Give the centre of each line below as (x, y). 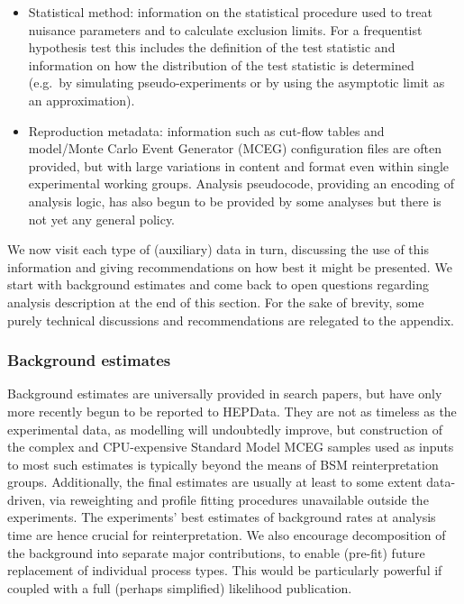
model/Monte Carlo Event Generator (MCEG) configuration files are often (235, 148)
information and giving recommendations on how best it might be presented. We (230, 266)
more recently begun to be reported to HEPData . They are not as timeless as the (232, 411)
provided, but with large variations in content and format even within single (239, 165)
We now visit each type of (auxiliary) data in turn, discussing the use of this (218, 249)
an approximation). (82, 100)
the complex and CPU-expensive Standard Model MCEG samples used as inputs (231, 447)
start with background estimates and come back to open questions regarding (218, 284)
